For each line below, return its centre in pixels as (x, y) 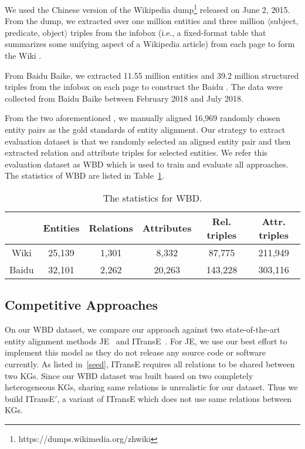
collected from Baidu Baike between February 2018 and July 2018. (124, 98)
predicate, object (35, 32)
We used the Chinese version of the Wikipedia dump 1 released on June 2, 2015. (148, 9)
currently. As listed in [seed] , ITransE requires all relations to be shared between (150, 363)
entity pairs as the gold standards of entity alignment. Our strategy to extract (145, 129)
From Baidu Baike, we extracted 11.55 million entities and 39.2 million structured (152, 75)
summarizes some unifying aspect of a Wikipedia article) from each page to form (150, 44)
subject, (284, 21)
